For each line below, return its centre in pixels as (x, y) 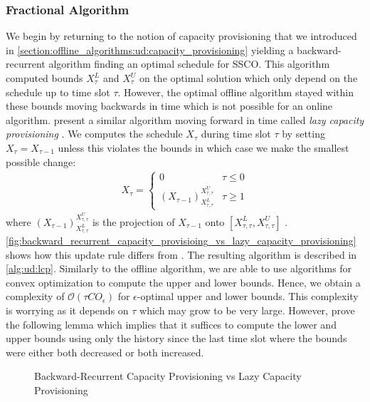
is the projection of (133, 221)
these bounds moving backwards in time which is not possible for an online (169, 106)
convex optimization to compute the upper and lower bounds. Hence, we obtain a (183, 282)
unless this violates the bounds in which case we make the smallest (203, 147)
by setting (303, 134)
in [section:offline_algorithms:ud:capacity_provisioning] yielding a (150, 50)
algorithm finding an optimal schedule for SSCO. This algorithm (189, 64)
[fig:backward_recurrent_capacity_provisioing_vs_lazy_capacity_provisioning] (181, 241)
